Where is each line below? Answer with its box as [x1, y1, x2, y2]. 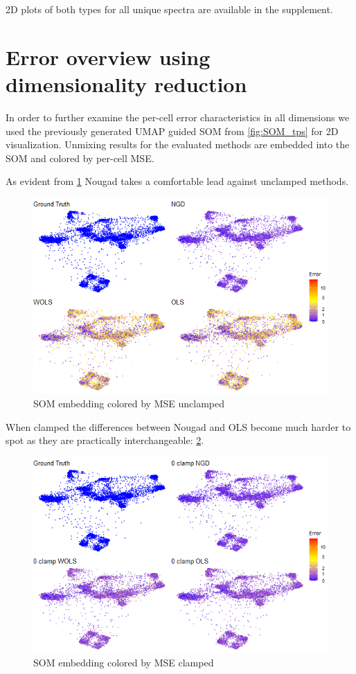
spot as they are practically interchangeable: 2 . [6, 433, 204, 447]
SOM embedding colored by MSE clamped [33, 655, 214, 670]
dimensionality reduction [6, 69, 247, 98]
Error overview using [6, 42, 211, 71]
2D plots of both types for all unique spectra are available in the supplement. [6, 2, 333, 16]
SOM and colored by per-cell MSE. [6, 150, 154, 165]
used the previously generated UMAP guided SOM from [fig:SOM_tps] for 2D [6, 123, 339, 138]
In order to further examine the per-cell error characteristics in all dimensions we [6, 109, 350, 124]
